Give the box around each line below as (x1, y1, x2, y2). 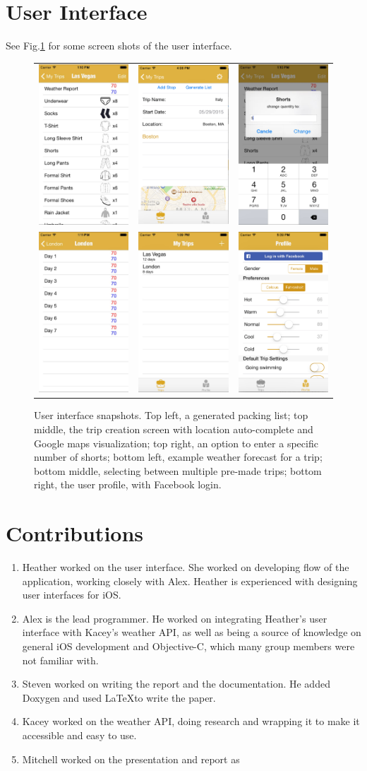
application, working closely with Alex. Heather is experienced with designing (22, 573, 358, 588)
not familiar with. (22, 652, 99, 667)
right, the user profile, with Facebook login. (34, 477, 222, 492)
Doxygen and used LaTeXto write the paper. (22, 690, 216, 705)
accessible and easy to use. (22, 727, 137, 742)
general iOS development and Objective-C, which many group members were (22, 639, 355, 654)
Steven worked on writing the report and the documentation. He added (22, 676, 330, 691)
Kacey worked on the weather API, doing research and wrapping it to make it (22, 714, 360, 729)
